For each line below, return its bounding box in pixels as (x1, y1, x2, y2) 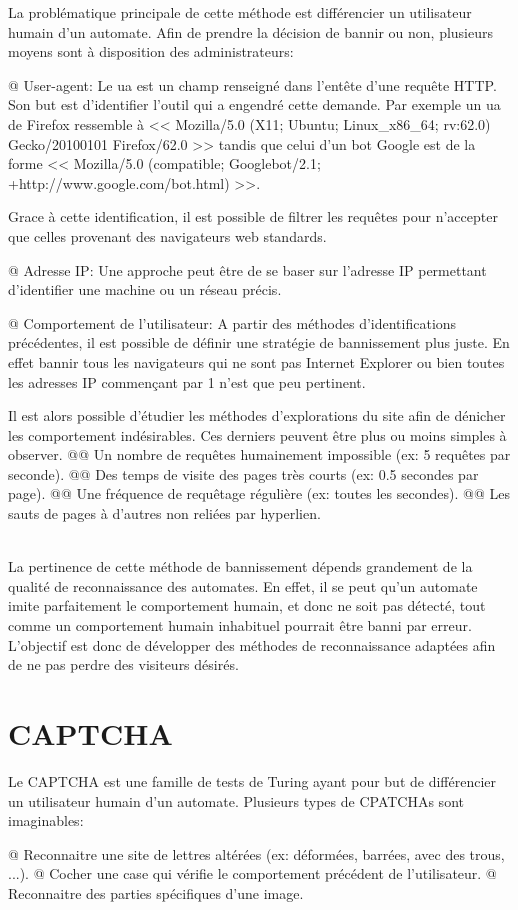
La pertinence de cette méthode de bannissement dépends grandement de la (8, 556, 473, 577)
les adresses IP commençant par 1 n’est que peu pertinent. (8, 371, 366, 392)
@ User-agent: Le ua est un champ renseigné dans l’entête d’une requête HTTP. (8, 74, 497, 95)
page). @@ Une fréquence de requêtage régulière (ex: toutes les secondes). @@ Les (8, 483, 510, 504)
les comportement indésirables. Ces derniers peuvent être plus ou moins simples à (8, 424, 507, 445)
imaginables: (8, 810, 84, 831)
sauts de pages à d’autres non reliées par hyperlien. (8, 503, 321, 524)
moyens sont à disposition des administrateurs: (8, 41, 294, 62)
